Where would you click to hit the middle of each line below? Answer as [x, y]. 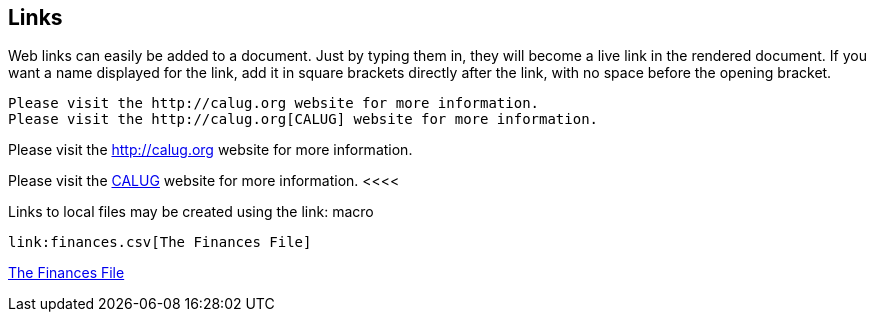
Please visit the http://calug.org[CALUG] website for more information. [303, 119]
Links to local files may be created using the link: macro [191, 212]
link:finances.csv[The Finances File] [160, 242]
